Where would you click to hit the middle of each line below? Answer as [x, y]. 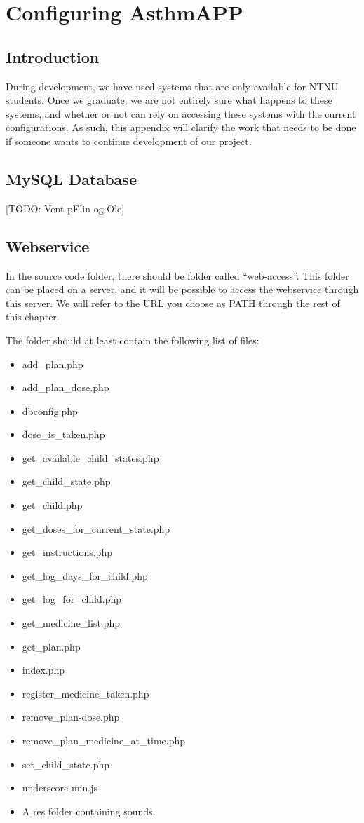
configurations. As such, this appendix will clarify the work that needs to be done [181, 127]
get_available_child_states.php [90, 457]
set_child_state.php [66, 764]
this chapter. [33, 317]
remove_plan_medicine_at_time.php [104, 741]
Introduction [53, 56]
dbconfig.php [50, 410]
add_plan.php [53, 363]
